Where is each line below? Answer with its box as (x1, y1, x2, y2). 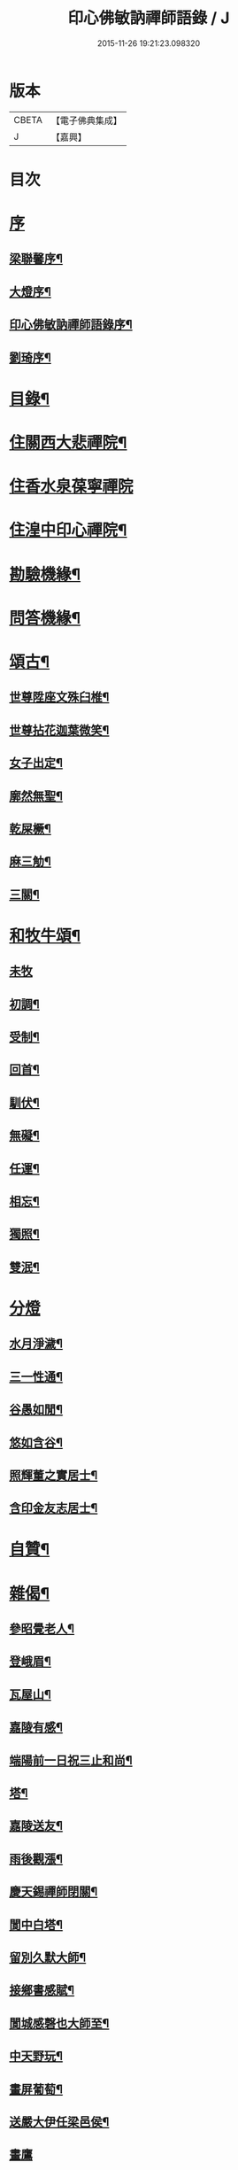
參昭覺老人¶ (9, 1622, 75, 1637)
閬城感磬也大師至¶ (9, 2016, 110, 2031)
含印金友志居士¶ (9, 1500, 98, 1515)
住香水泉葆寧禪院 (9, 477, 134, 497)
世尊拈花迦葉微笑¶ (9, 723, 110, 738)
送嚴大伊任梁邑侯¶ (9, 2114, 110, 2129)
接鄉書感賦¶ (9, 1983, 75, 1998)
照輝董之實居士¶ (9, 1468, 98, 1483)
